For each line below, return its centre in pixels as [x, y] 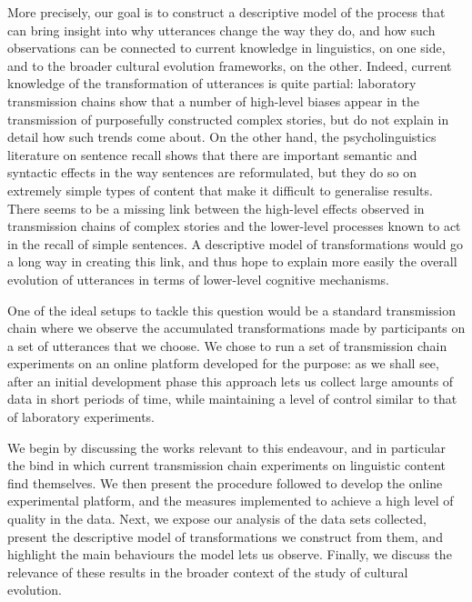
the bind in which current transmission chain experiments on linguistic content [227, 465]
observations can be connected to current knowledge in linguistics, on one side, [226, 48]
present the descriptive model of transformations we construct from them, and [225, 536]
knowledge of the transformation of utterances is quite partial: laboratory [212, 83]
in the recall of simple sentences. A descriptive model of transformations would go [236, 243]
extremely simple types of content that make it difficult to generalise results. [220, 190]
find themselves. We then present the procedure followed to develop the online [225, 482]
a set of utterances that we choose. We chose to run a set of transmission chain [227, 345]
